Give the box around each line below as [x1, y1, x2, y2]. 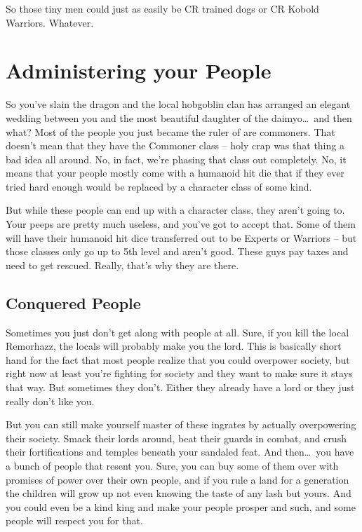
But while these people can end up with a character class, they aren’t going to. [6, 203, 345, 217]
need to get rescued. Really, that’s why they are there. [6, 257, 239, 272]
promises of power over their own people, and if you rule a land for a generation [6, 472, 349, 486]
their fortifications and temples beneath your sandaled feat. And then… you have [6, 444, 354, 459]
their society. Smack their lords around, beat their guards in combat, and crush [6, 430, 347, 445]
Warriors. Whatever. [6, 15, 94, 29]
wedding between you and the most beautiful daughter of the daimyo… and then [6, 110, 352, 125]
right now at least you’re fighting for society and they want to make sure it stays [6, 366, 353, 381]
